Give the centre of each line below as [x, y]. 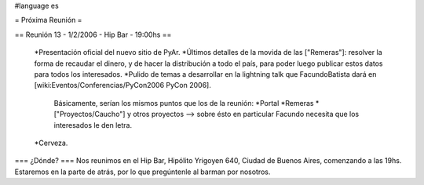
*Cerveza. [51, 143]
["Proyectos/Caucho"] [90, 114]
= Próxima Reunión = [48, 20]
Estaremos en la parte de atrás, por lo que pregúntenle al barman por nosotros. [143, 172]
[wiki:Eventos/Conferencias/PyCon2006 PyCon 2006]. [122, 85]
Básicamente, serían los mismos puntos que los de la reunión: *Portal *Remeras [184, 103]
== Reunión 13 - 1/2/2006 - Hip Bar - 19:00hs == [93, 34]
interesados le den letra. [93, 125]
